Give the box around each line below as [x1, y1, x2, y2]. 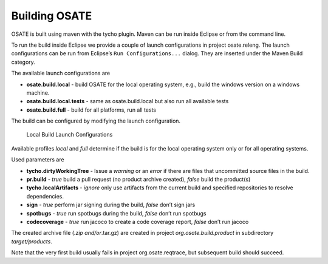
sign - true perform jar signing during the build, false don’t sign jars [26, 201, 196, 209]
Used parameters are [11, 156, 64, 163]
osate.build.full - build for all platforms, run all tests [26, 106, 156, 113]
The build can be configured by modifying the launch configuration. [11, 117, 181, 124]
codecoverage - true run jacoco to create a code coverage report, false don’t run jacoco [26, 218, 249, 225]
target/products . [11, 237, 53, 245]
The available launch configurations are [11, 70, 111, 77]
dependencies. [26, 192, 64, 200]
